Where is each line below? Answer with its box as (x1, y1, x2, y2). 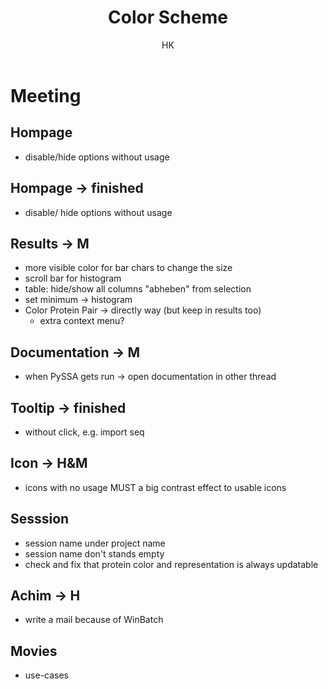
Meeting (10, 84, 82, 107)
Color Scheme (108, 6, 228, 29)
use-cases (24, 669, 70, 681)
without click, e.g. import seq (24, 426, 145, 438)
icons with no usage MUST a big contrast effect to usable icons (24, 481, 287, 493)
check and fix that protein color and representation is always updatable (24, 558, 319, 570)
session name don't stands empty (24, 547, 165, 560)
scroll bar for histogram (24, 272, 122, 285)
